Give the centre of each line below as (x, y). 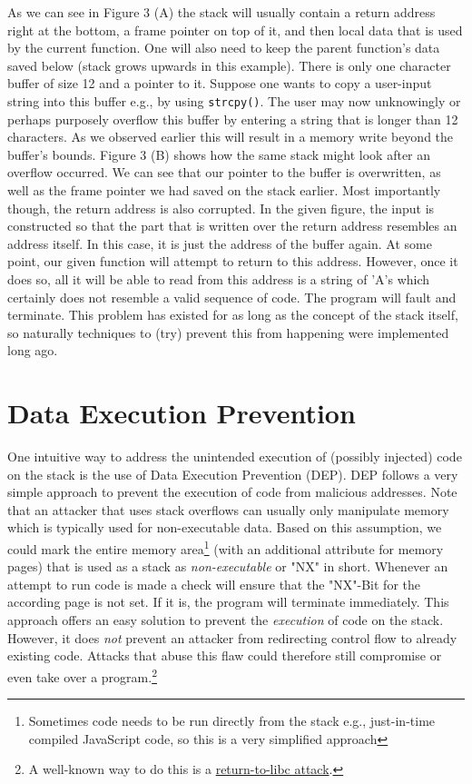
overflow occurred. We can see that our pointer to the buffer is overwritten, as (224, 172)
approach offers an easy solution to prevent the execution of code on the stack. (226, 620)
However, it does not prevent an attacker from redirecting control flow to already (232, 637)
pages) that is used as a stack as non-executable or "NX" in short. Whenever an (228, 566)
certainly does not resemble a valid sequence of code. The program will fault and (232, 297)
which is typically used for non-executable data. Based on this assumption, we (225, 527)
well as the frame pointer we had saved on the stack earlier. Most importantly (224, 190)
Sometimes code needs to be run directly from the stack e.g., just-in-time (232, 721)
